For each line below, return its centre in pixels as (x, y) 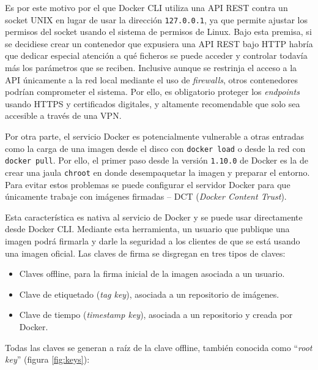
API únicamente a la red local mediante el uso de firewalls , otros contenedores (151, 79)
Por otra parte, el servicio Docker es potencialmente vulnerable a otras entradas (155, 136)
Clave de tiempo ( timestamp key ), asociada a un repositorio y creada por (156, 315)
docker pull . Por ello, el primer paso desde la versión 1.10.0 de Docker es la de (157, 160)
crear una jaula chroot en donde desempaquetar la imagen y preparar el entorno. (157, 172)
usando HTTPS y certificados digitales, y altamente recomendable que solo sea (153, 103)
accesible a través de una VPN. (63, 115)
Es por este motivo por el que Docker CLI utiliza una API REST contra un (146, 7)
